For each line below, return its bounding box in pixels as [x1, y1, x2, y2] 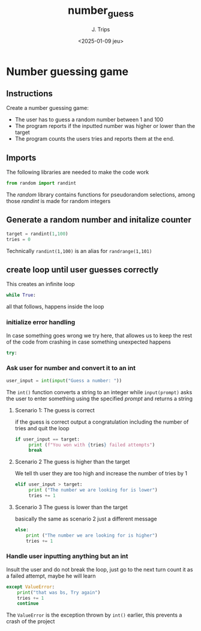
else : [14, 526, 29, 532]
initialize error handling [6, 318, 76, 326]
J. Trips [91, 25, 110, 33]
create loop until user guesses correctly [6, 264, 159, 275]
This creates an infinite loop [6, 281, 75, 288]
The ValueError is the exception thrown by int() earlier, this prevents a [6, 611, 182, 619]
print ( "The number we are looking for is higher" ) [26, 532, 158, 538]
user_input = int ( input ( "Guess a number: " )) [6, 377, 122, 383]
